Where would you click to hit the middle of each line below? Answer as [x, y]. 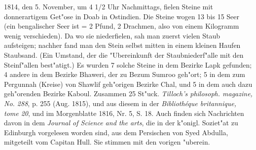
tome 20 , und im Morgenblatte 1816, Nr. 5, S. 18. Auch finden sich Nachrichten [124, 113]
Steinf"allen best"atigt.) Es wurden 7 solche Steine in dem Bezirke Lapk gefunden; [128, 64]
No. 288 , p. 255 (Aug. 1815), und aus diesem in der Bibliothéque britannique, [120, 103]
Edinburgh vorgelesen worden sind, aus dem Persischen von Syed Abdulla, [116, 132]
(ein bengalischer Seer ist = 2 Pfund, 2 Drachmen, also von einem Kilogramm [122, 26]
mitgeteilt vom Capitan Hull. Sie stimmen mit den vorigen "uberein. [107, 142]
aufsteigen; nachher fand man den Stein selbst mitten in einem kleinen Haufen [122, 45]
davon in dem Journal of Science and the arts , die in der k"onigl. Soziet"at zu [121, 123]
